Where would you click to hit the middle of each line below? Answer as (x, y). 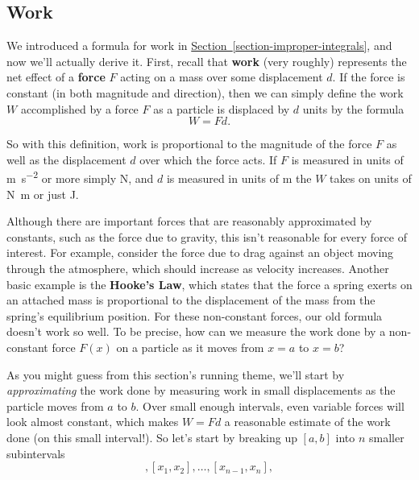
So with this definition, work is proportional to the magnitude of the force (189, 144)
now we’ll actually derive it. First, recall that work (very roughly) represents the (207, 61)
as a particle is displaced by (222, 108)
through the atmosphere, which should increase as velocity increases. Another (198, 268)
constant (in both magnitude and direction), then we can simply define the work (205, 92)
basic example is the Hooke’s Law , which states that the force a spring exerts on (209, 284)
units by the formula (353, 108)
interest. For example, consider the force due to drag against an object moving (200, 252)
